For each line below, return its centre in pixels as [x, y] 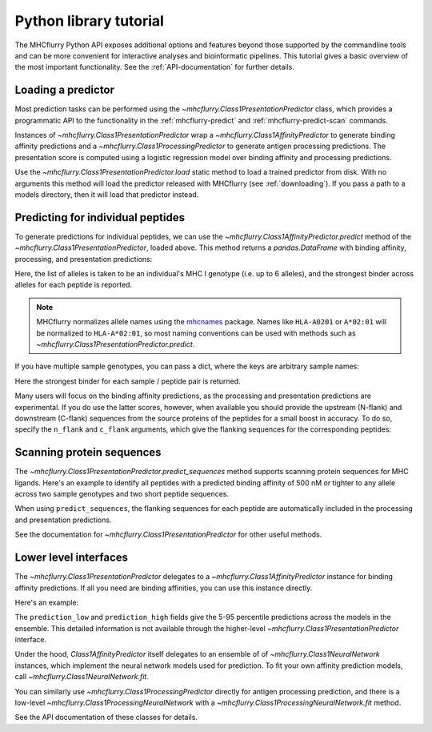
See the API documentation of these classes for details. [106, 718]
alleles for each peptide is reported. [73, 285]
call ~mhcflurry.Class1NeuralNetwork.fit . [82, 677]
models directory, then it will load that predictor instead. [107, 194]
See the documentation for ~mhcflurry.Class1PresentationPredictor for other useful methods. [168, 535]
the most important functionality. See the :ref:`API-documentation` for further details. [155, 67]
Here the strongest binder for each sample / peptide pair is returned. [128, 381]
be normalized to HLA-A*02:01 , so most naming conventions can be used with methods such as [196, 333]
